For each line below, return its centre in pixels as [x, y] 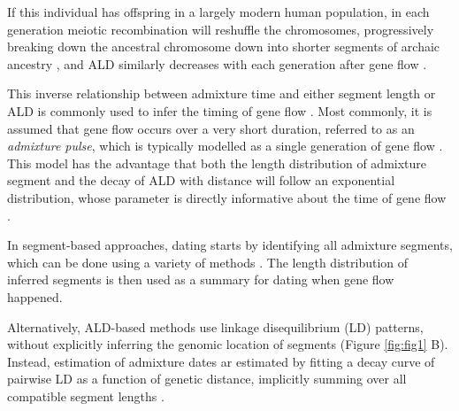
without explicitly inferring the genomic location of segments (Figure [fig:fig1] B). [228, 344]
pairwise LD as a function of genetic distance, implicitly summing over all [207, 379]
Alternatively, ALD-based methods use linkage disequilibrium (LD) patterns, [215, 326]
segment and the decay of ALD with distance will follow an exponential [201, 180]
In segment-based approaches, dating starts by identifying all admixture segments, [230, 245]
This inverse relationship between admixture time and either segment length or [222, 93]
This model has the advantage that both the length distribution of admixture [217, 163]
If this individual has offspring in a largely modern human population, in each [218, 12]
